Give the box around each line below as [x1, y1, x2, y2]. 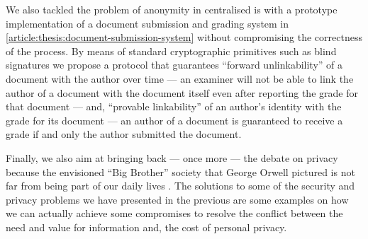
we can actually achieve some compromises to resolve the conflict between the [6, 206, 343, 221]
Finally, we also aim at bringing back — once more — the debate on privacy [6, 150, 338, 165]
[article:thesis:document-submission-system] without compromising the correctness [6, 30, 362, 45]
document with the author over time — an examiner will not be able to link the [6, 71, 354, 86]
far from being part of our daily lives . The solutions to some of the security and [6, 178, 355, 193]
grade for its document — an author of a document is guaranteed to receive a [6, 112, 343, 127]
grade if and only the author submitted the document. [6, 127, 242, 141]
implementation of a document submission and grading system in [6, 16, 289, 30]
